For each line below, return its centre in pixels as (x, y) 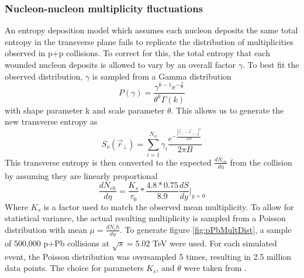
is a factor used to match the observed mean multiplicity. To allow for (169, 206)
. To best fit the (271, 64)
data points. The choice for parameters (74, 268)
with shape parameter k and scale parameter (85, 110)
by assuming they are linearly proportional (81, 175)
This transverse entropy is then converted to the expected (108, 162)
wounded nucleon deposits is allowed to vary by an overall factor (120, 64)
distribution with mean (46, 229)
